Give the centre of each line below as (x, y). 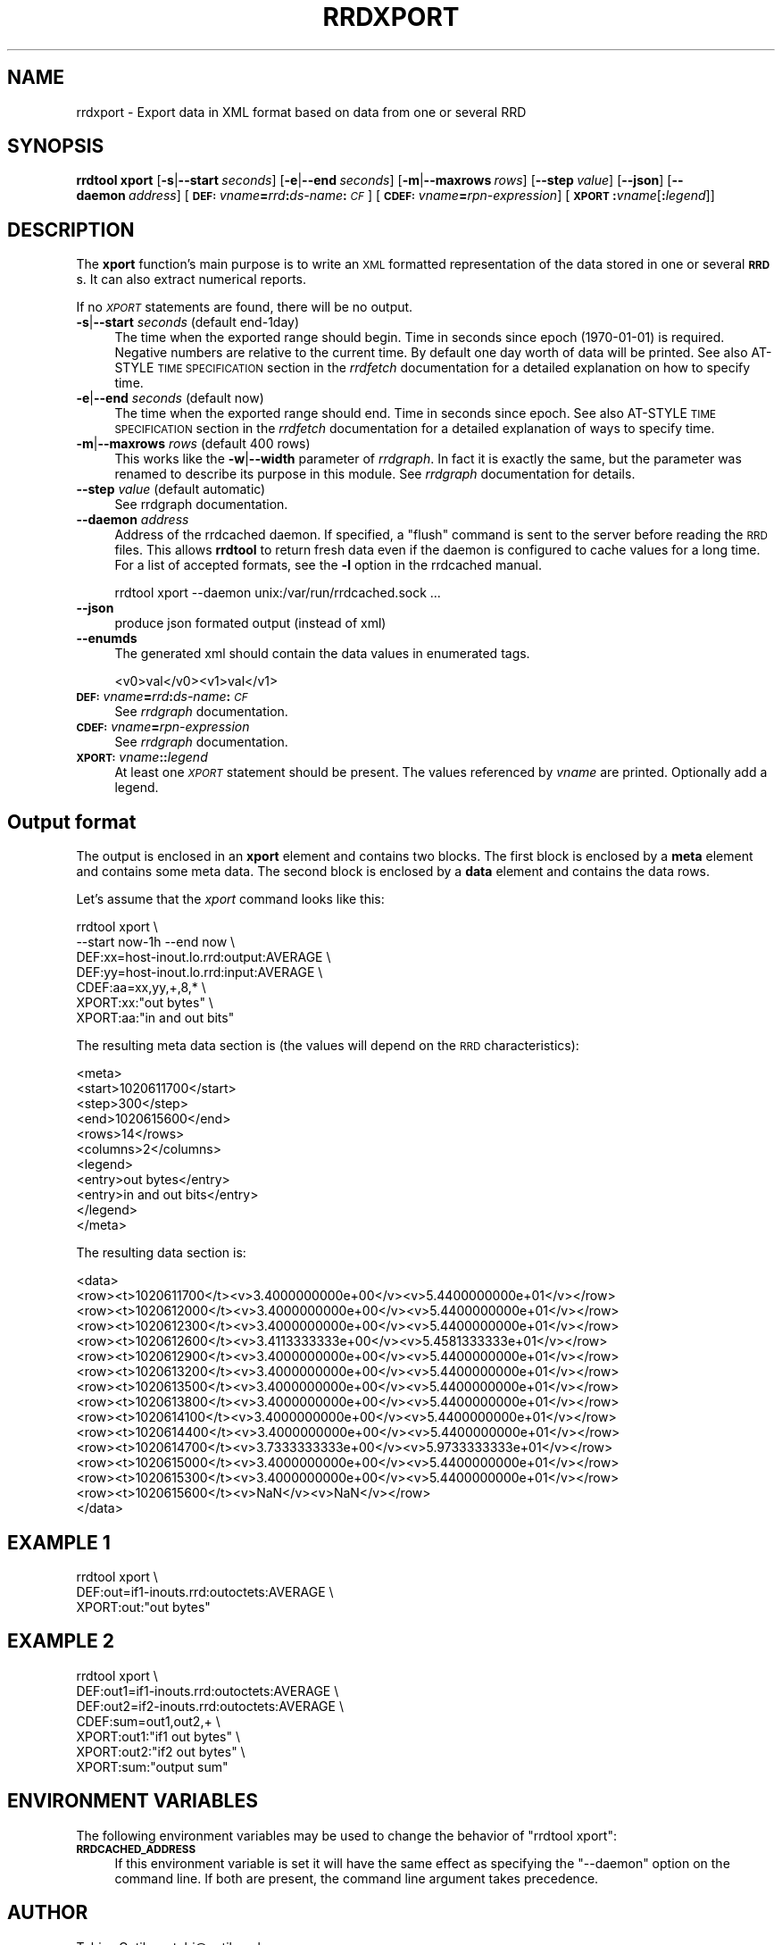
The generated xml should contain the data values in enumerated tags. (322, 654)
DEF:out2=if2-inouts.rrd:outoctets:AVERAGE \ (210, 1706)
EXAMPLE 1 (59, 1542)
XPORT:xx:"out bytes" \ (145, 1003)
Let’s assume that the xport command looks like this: (230, 899)
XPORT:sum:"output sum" (152, 1766)
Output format (72, 822)
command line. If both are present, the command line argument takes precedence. (357, 1878)
